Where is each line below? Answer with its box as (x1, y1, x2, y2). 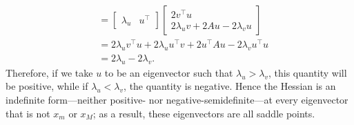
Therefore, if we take (6, 65, 93, 79)
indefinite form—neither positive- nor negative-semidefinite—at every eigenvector (6, 92, 348, 106)
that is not (6, 106, 50, 120)
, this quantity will (268, 65, 347, 79)
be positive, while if (6, 79, 88, 93)
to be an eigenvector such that (104, 65, 233, 79)
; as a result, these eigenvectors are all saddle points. (92, 106, 315, 120)
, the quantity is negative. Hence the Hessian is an (124, 79, 336, 93)
